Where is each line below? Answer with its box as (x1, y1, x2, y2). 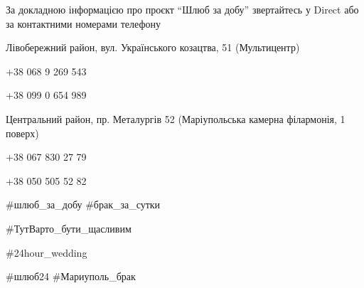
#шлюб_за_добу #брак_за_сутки (6, 197, 161, 212)
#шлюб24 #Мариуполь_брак (6, 269, 136, 284)
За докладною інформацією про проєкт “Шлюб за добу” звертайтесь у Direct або (6, 2, 359, 16)
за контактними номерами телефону (6, 16, 161, 31)
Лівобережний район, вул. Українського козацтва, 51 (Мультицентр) (6, 40, 300, 55)
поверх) (6, 125, 39, 140)
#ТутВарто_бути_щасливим (6, 220, 132, 235)
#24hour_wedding (6, 245, 87, 260)
